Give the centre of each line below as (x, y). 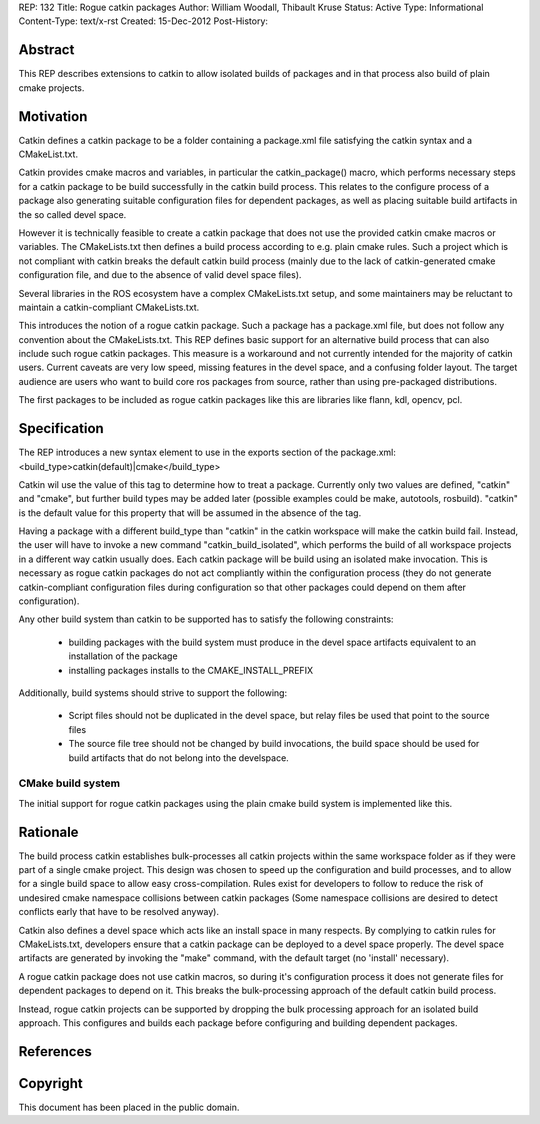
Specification (61, 428)
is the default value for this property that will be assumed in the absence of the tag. (190, 512)
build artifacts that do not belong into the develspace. (178, 757)
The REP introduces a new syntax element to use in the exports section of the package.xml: (207, 452)
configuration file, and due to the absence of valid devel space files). (160, 275)
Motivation (53, 116)
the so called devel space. (72, 214)
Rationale (48, 831)
